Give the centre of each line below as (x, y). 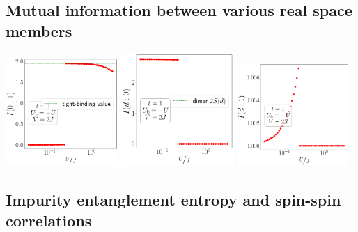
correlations (49, 220)
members (39, 30)
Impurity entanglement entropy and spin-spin (173, 200)
